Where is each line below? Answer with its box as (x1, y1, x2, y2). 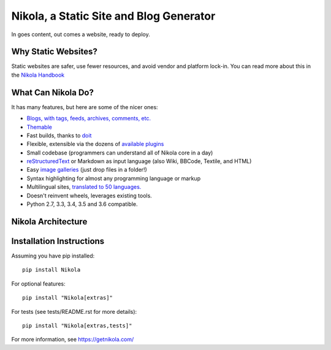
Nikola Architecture (11, 216, 88, 227)
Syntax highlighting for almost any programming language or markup (26, 175, 201, 182)
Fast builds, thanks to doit (26, 132, 92, 139)
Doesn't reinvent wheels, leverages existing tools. (26, 192, 153, 199)
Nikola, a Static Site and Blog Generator (11, 9, 216, 23)
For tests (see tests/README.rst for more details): (11, 308, 137, 315)
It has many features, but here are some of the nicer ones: (11, 103, 159, 110)
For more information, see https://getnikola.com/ (11, 336, 134, 343)
